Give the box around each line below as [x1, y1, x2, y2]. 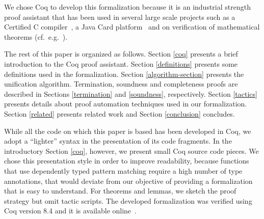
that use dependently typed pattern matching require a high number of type [4, 165, 243, 176]
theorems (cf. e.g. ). [4, 31, 68, 42]
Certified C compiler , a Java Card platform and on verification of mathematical [4, 21, 260, 32]
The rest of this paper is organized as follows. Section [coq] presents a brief [4, 48, 238, 59]
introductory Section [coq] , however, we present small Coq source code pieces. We [4, 145, 259, 156]
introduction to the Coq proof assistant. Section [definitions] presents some [4, 58, 238, 69]
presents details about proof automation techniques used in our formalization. [4, 98, 247, 109]
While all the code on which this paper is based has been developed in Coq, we [4, 125, 251, 136]
